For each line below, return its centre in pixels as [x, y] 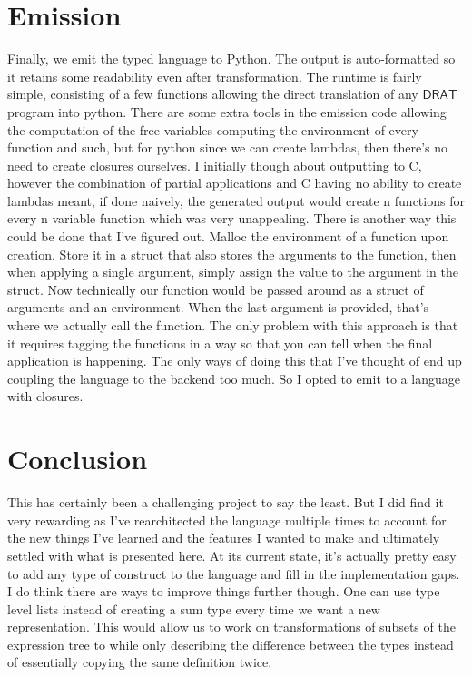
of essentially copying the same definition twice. [140, 662]
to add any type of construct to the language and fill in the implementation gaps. [234, 573]
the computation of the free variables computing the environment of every [213, 129]
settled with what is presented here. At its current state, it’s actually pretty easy [232, 555]
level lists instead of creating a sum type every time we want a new [194, 608]
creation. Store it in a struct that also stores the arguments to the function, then [232, 254]
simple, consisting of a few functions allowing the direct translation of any [213, 94]
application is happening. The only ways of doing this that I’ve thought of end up [235, 361]
